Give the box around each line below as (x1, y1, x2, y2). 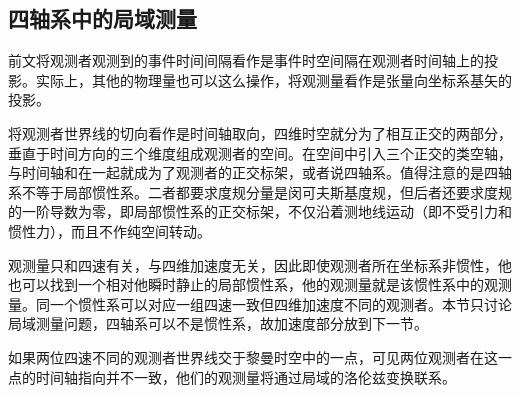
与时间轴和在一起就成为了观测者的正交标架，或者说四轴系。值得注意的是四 (8, 162, 498, 183)
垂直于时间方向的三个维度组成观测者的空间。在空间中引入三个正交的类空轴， (8, 142, 512, 163)
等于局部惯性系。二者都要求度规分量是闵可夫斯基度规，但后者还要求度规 (35, 181, 512, 202)
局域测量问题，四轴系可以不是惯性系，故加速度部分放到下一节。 (8, 313, 428, 334)
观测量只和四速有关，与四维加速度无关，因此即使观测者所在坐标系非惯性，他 (8, 254, 512, 275)
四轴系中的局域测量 (8, 3, 197, 34)
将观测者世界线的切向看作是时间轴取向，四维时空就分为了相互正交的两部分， (8, 122, 512, 143)
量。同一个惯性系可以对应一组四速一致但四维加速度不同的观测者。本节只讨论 (8, 293, 512, 314)
